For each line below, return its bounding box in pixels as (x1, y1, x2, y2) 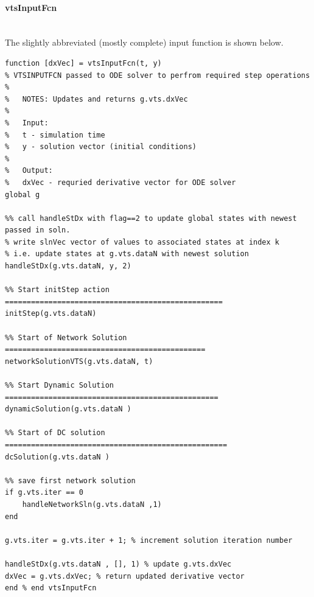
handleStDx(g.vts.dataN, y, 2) (5, 262, 131, 271)
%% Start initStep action (5, 285, 110, 295)
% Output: (5, 166, 53, 175)
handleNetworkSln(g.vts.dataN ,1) (22, 500, 162, 509)
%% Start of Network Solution (5, 333, 127, 342)
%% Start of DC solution (5, 428, 105, 438)
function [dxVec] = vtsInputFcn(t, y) (5, 58, 162, 68)
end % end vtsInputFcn (5, 584, 97, 593)
